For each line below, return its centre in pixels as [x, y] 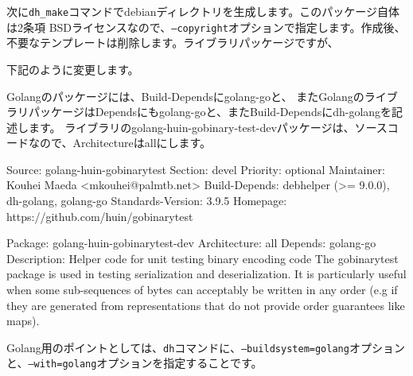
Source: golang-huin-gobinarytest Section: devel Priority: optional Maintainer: [196, 169]
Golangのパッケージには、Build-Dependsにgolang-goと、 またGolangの [185, 96]
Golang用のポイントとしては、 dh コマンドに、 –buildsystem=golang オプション [206, 347]
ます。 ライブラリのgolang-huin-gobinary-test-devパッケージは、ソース [208, 127]
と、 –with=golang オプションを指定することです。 [134, 363]
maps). [23, 321]
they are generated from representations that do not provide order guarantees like [206, 305]
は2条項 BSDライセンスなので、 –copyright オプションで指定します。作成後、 [206, 27]
